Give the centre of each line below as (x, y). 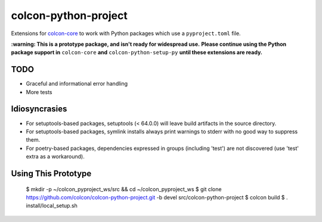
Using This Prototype (51, 173)
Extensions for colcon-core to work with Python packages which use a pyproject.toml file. (126, 33)
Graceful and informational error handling (77, 84)
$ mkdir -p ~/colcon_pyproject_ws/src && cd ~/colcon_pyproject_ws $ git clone (124, 189)
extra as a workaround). (55, 157)
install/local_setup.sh (52, 206)
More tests (39, 92)
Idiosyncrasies (39, 109)
